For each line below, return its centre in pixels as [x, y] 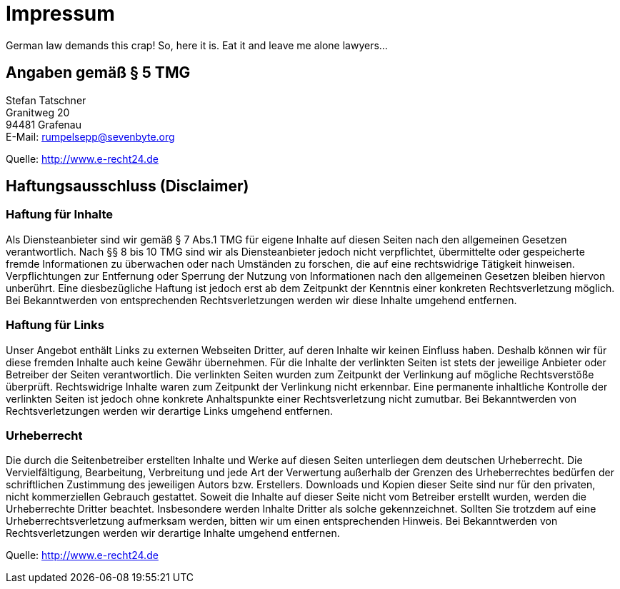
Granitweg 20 [38, 112]
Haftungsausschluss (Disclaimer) [127, 186]
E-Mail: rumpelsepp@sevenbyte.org [90, 136]
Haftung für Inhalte [60, 215]
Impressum [60, 14]
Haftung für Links [55, 325]
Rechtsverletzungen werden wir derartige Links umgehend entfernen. [170, 411]
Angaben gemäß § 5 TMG [98, 73]
